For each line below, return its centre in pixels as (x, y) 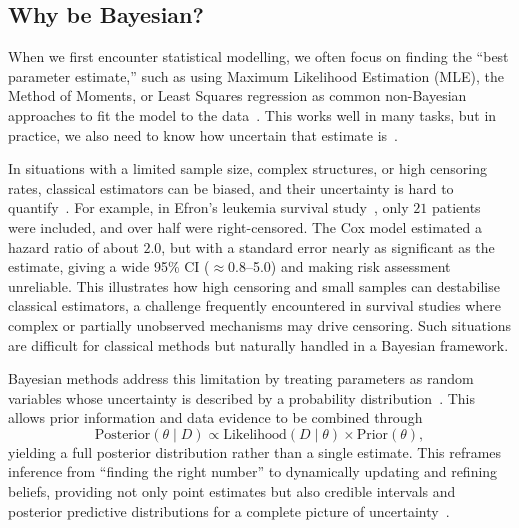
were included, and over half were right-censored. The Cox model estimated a (245, 226)
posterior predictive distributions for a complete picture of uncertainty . (229, 510)
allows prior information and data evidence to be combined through (215, 417)
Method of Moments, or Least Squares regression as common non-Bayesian (237, 95)
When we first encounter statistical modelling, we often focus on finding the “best (258, 56)
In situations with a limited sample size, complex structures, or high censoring (248, 168)
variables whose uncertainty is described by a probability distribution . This (241, 397)
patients (456, 207)
